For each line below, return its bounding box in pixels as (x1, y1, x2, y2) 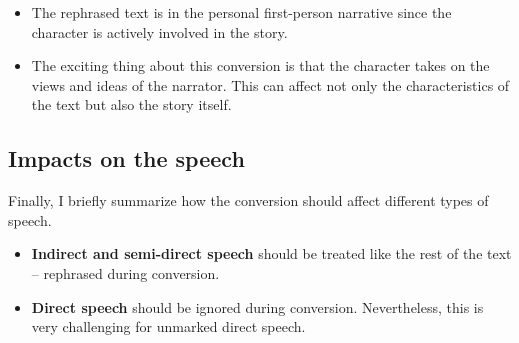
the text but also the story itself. (31, 94, 232, 115)
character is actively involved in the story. (31, 21, 288, 42)
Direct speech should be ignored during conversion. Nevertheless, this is (31, 296, 484, 317)
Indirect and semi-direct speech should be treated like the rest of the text (31, 243, 512, 264)
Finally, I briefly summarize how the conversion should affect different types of (8, 190, 489, 211)
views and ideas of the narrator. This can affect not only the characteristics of (31, 74, 510, 95)
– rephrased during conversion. (31, 262, 220, 283)
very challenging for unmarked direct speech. (31, 316, 306, 337)
